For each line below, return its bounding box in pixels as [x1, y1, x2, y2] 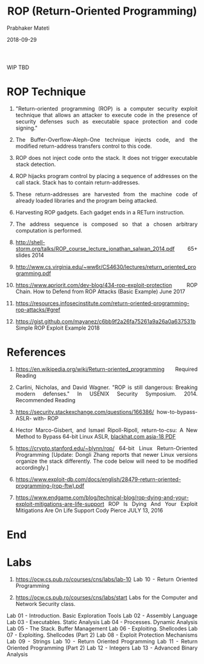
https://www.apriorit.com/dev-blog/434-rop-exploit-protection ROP [15, 281, 198, 288]
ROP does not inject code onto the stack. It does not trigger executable [15, 154, 198, 161]
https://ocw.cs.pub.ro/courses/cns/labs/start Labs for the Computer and [15, 594, 198, 601]
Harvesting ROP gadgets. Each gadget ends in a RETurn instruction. [15, 208, 185, 216]
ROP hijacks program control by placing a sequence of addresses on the [15, 172, 198, 179]
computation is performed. [15, 227, 83, 234]
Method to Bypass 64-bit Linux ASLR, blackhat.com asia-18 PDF [15, 433, 176, 440]
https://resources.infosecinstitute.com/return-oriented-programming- [15, 299, 190, 307]
